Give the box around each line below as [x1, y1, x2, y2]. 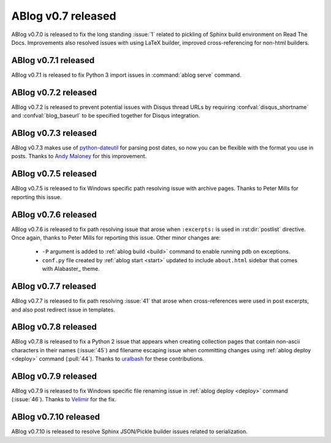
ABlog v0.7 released [11, 9, 116, 23]
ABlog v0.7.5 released [11, 168, 97, 179]
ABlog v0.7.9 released [11, 371, 97, 381]
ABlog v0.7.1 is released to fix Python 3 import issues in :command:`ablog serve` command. [11, 71, 242, 78]
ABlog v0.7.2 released [11, 87, 97, 97]
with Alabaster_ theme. [42, 265, 101, 273]
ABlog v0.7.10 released [11, 412, 101, 422]
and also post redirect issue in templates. [11, 306, 116, 313]
